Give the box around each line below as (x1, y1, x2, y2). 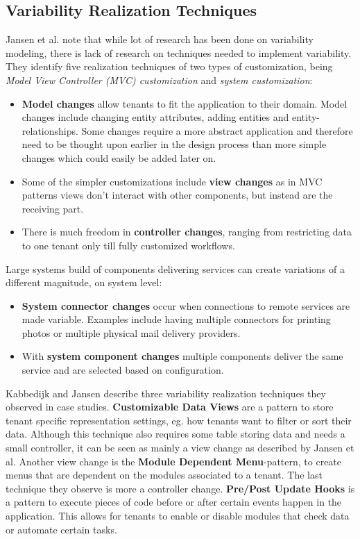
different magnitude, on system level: (6, 275, 162, 290)
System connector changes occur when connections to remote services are (22, 298, 350, 313)
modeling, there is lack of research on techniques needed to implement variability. (6, 45, 352, 60)
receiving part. (22, 201, 84, 215)
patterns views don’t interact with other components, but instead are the (22, 188, 333, 202)
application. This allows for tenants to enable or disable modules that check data (6, 508, 350, 523)
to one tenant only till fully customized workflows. (22, 238, 235, 252)
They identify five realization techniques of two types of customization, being (6, 59, 333, 74)
